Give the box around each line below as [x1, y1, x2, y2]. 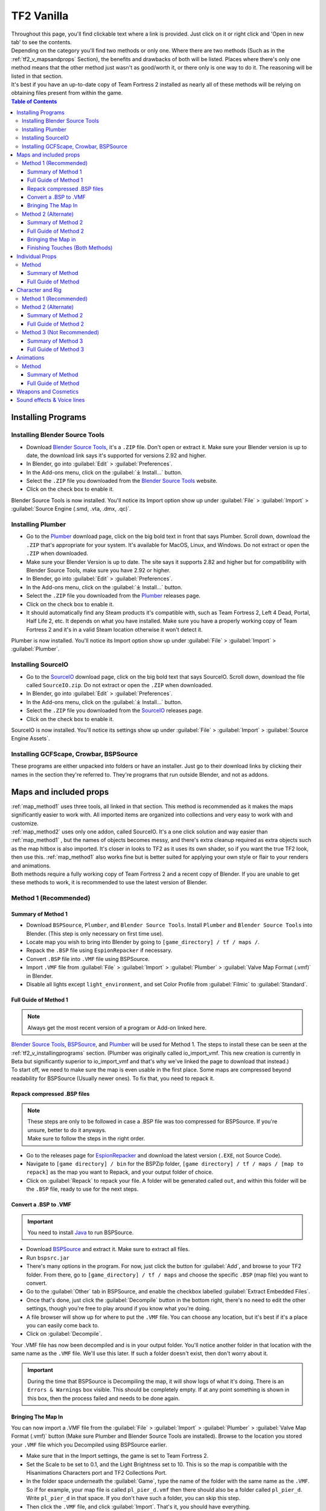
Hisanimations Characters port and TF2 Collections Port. [26, 1469, 167, 1476]
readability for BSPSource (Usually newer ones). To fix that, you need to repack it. [11, 1075, 215, 1082]
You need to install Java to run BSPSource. [27, 1229, 134, 1236]
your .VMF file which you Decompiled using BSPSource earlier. [11, 1441, 167, 1448]
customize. [11, 820, 39, 827]
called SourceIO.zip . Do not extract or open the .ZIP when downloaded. [26, 681, 213, 688]
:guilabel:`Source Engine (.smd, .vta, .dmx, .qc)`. [11, 505, 131, 513]
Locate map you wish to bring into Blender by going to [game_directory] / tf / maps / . [26, 939, 260, 946]
